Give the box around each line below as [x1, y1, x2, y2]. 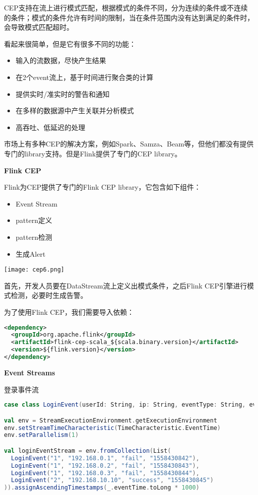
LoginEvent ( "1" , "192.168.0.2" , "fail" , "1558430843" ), [11, 462, 199, 469]
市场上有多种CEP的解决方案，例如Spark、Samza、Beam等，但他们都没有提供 [4, 139, 254, 149]
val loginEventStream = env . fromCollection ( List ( [4, 447, 171, 454]
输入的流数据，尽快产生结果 [15, 55, 106, 66]
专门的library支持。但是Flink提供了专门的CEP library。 [4, 148, 182, 158]
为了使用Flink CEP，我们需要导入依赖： [4, 306, 134, 317]
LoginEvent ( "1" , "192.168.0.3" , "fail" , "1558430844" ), [11, 469, 199, 477]
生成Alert [15, 248, 46, 259]
